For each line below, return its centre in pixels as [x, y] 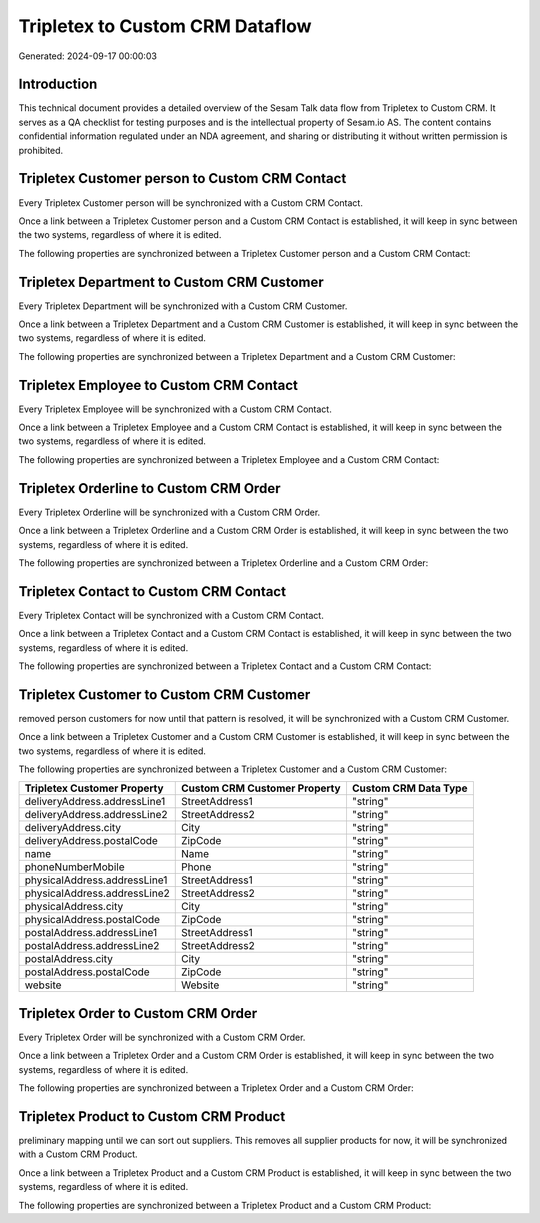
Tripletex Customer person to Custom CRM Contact [182, 178]
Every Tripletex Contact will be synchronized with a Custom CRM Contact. [171, 615]
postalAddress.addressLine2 [92, 946]
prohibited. [41, 150]
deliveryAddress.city [73, 828]
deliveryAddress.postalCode [91, 841]
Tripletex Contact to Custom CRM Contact [152, 591]
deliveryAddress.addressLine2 [96, 815]
